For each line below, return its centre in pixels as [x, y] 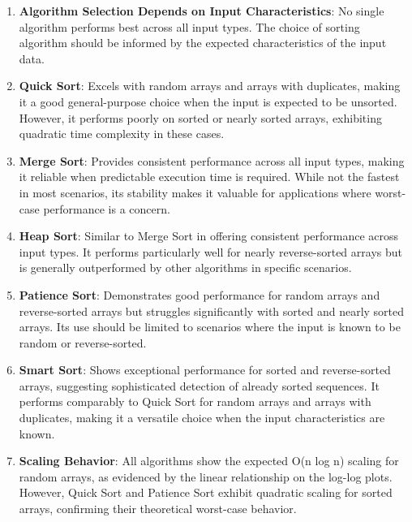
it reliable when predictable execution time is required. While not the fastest [209, 177]
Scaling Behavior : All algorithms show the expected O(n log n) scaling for [209, 461]
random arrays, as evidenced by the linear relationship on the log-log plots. [206, 476]
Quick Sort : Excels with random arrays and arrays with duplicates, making [210, 86]
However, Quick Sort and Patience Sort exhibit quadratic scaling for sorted [206, 492]
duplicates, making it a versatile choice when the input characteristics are [202, 418]
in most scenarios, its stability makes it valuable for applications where [195, 192]
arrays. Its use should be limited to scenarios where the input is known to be [210, 327]
